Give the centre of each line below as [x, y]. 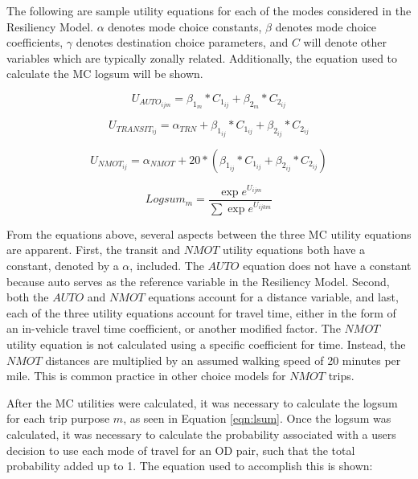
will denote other [345, 42]
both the [28, 297]
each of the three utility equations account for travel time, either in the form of [201, 312]
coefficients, [35, 42]
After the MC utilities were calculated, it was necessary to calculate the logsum [202, 402]
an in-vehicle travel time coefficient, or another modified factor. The [174, 328]
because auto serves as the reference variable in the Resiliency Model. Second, [198, 281]
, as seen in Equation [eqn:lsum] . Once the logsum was [257, 418]
